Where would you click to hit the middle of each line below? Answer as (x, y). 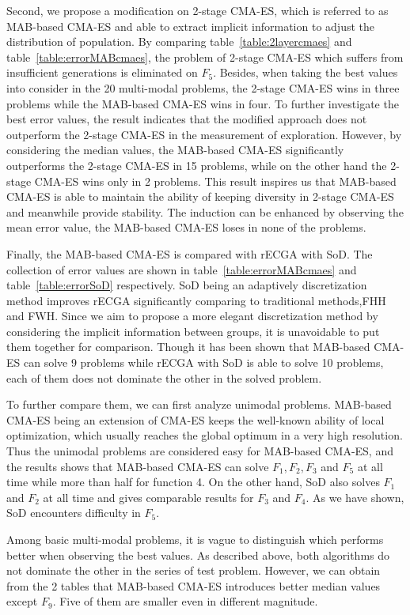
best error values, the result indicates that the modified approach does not (187, 119)
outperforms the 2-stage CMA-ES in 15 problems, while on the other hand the (197, 165)
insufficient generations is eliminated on (102, 72)
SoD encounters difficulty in (74, 513)
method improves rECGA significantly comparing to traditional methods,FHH (196, 300)
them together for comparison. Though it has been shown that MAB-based (188, 347)
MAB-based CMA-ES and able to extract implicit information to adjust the (190, 26)
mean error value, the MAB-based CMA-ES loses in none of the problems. (186, 227)
